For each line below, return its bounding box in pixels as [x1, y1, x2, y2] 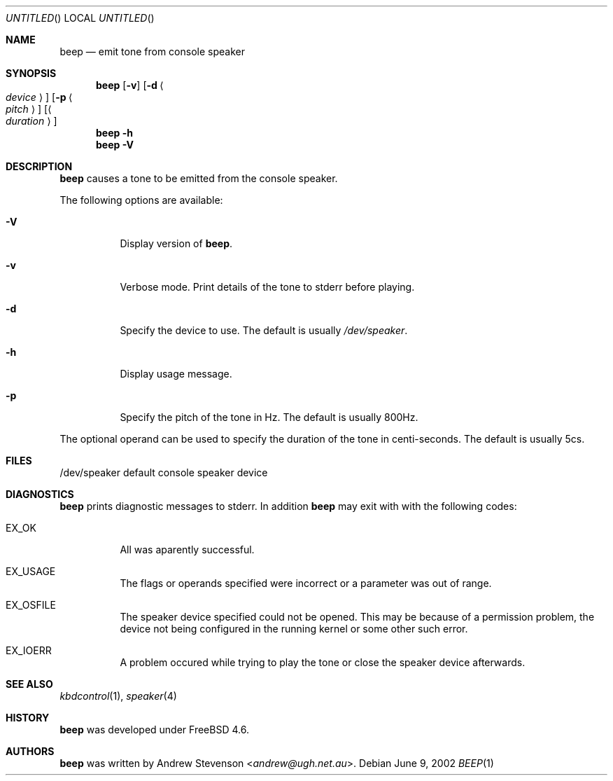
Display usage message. [120, 368, 232, 380]
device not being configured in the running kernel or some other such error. [120, 623, 468, 635]
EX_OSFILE [6, 599, 56, 611]
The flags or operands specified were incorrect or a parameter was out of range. [120, 577, 492, 589]
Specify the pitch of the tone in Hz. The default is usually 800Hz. [120, 411, 418, 423]
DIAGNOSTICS [6, 488, 74, 500]
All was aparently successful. [120, 544, 255, 555]
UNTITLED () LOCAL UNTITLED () [6, 12, 155, 24]
